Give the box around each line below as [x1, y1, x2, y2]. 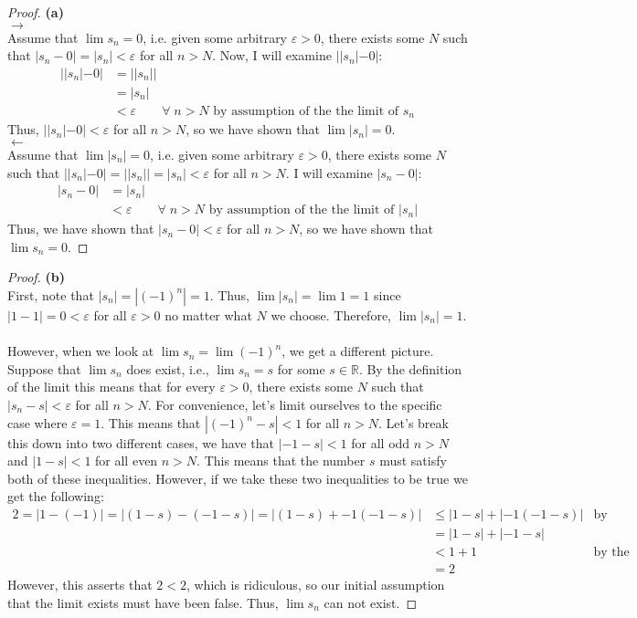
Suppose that [7, 359, 81, 378]
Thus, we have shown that [7, 219, 154, 238]
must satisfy [379, 451, 447, 470]
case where [7, 413, 68, 432]
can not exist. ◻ [324, 592, 418, 612]
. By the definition [358, 359, 462, 378]
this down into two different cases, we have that [7, 433, 274, 452]
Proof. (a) [7, 3, 64, 21]
